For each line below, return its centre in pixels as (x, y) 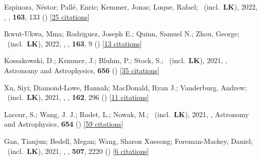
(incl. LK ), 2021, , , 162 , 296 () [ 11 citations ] (78, 97)
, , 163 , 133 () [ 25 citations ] (47, 16)
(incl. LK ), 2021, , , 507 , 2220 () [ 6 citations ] (78, 151)
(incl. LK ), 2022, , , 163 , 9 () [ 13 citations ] (75, 43)
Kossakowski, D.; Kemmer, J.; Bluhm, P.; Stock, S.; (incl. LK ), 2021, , (116, 60)
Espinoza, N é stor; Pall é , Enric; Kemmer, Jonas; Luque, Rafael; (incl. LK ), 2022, (131, 7)
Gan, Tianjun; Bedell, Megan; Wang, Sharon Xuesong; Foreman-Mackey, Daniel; (128, 141)
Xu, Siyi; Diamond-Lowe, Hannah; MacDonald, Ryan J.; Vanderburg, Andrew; (125, 87)
